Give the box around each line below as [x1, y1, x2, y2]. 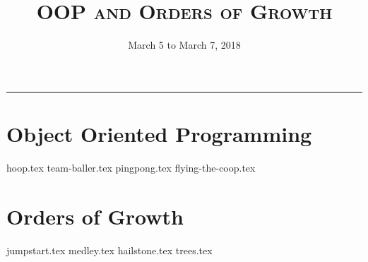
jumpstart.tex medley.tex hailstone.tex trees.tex [6, 242, 213, 257]
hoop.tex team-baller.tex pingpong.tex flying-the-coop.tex [6, 160, 256, 174]
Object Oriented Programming [6, 119, 312, 148]
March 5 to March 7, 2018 [128, 37, 241, 52]
